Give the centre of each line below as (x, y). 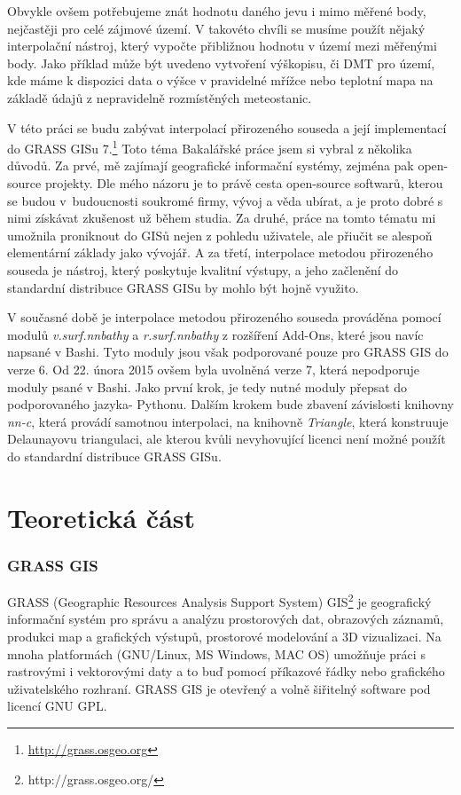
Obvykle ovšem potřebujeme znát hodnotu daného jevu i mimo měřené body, (217, 11)
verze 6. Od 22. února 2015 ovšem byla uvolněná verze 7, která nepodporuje (213, 369)
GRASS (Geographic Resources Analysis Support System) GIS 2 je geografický (219, 600)
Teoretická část (102, 517)
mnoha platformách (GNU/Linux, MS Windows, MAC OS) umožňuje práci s (216, 653)
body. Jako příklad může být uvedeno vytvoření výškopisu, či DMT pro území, (221, 63)
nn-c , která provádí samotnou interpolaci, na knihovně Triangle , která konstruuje (228, 421)
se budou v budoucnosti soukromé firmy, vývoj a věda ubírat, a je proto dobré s (225, 200)
